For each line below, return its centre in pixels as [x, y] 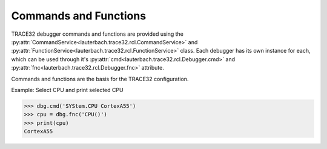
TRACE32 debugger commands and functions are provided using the [97, 34]
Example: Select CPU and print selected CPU [67, 90]
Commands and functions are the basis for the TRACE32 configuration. [100, 79]
